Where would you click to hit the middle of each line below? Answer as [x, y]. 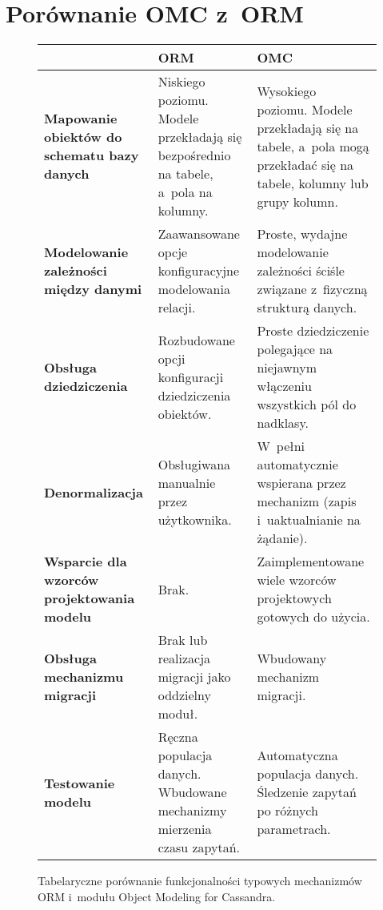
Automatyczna [297, 755]
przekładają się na [308, 127]
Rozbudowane [196, 340]
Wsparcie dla [86, 562]
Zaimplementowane [311, 562]
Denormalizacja [94, 492]
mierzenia [185, 829]
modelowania [194, 289]
